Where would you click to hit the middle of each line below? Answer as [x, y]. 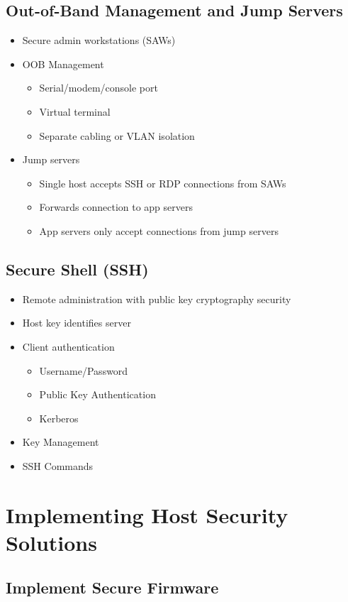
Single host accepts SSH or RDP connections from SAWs [163, 183]
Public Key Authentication [97, 394]
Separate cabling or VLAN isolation [117, 135]
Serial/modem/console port [99, 88]
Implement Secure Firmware [112, 587]
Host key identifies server [77, 323]
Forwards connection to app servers [116, 207]
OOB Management [63, 64]
